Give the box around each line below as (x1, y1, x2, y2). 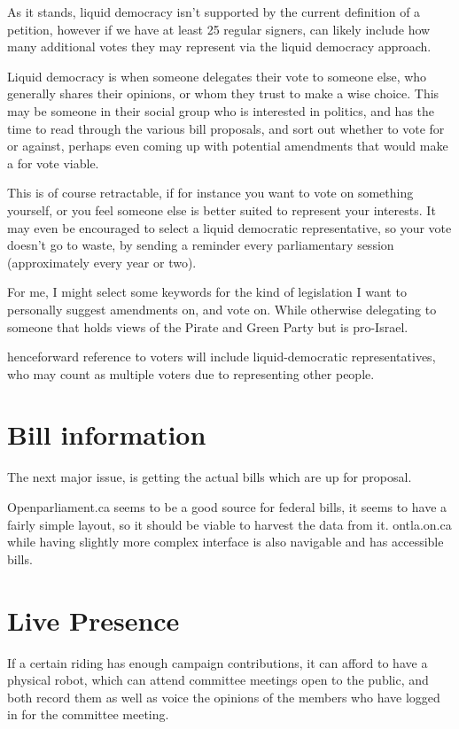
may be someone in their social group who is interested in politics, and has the (7, 101, 435, 120)
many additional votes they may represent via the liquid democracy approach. (7, 37, 432, 56)
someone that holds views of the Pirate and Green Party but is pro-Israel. (7, 317, 408, 336)
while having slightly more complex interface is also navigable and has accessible (7, 532, 444, 551)
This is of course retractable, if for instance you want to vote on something (7, 183, 414, 202)
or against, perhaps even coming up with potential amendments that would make (7, 136, 448, 155)
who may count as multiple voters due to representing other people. (7, 364, 375, 383)
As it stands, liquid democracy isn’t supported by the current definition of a (7, 3, 421, 20)
